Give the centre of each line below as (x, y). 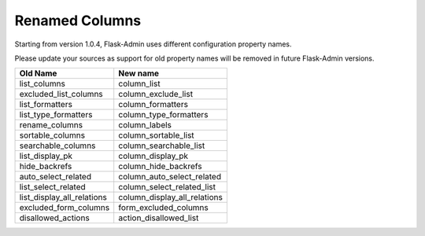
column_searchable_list (162, 146)
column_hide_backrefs (160, 167)
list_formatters (46, 105)
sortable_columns (52, 135)
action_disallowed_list (159, 218)
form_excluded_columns (163, 208)
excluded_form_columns (65, 208)
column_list (139, 84)
